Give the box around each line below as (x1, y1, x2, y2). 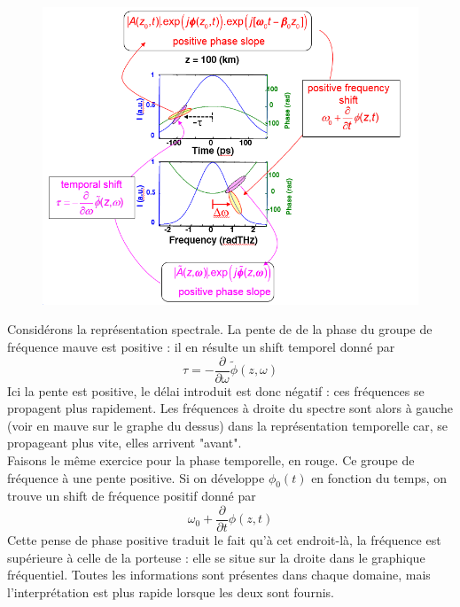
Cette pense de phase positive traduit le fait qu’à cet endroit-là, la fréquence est (7, 531, 441, 549)
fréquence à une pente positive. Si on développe (7, 468, 265, 486)
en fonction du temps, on (311, 468, 448, 486)
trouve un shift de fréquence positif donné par (7, 486, 256, 505)
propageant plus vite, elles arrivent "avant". (7, 433, 242, 452)
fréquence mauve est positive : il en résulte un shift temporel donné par (7, 337, 395, 355)
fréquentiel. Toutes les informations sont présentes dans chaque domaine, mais (7, 565, 431, 584)
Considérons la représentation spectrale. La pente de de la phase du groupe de (7, 320, 433, 339)
